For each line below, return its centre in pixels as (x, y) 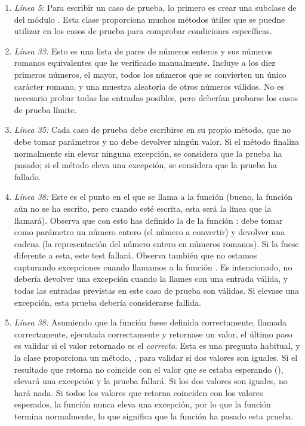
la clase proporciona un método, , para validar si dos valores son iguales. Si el (156, 357)
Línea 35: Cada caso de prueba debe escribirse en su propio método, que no (152, 130)
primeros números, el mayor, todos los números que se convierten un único (150, 74)
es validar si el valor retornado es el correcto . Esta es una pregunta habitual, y (157, 346)
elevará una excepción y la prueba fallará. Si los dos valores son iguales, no (151, 381)
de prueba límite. (45, 109)
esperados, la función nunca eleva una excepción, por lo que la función (142, 404)
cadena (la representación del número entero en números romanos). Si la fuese (156, 243)
